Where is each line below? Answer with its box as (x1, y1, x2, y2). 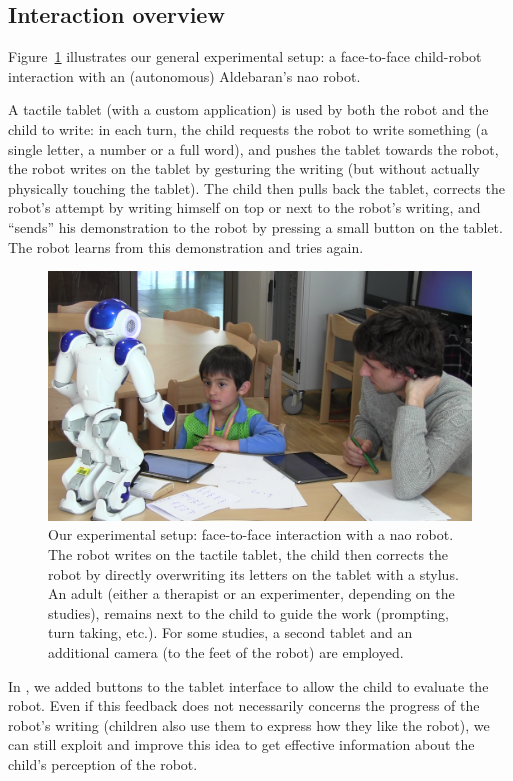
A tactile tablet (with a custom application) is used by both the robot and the (8, 99, 489, 120)
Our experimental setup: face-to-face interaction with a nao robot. (48, 524, 454, 545)
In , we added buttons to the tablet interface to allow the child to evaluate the (8, 675, 489, 696)
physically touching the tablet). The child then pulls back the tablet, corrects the (8, 177, 505, 198)
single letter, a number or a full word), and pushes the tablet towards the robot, (8, 138, 499, 159)
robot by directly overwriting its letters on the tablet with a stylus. (48, 563, 459, 584)
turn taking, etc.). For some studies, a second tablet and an (48, 622, 413, 643)
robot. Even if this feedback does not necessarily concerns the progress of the (8, 695, 480, 716)
